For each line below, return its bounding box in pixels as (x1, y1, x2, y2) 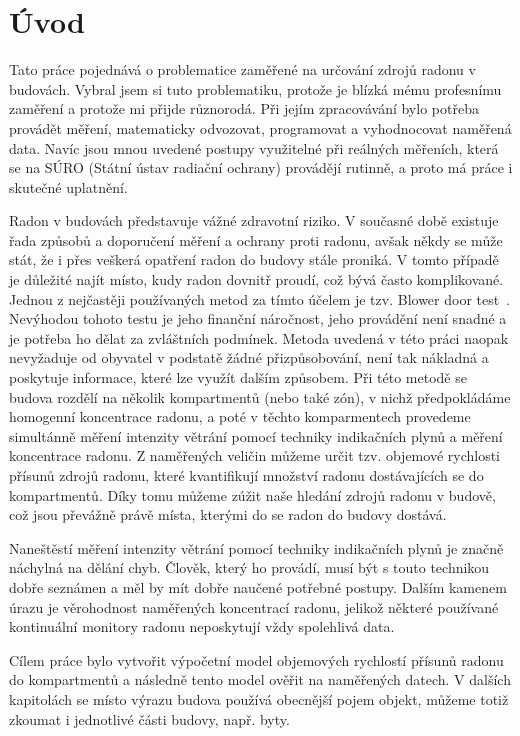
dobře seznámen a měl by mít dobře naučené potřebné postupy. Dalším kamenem (9, 576, 507, 597)
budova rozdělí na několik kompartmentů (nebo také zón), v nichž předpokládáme (9, 386, 511, 407)
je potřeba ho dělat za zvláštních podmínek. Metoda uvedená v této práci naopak (9, 327, 509, 348)
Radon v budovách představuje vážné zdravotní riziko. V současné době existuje (9, 210, 499, 231)
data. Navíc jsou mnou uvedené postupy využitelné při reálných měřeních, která (9, 137, 499, 158)
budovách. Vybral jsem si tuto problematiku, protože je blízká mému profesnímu (9, 78, 502, 99)
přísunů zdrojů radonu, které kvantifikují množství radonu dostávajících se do (9, 465, 484, 485)
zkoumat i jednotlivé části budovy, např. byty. (9, 708, 290, 729)
